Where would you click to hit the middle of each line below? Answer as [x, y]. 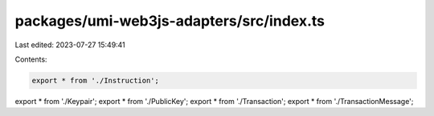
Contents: [31, 59]
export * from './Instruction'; [96, 80]
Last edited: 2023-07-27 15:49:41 [70, 45]
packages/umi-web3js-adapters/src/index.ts [170, 21]
